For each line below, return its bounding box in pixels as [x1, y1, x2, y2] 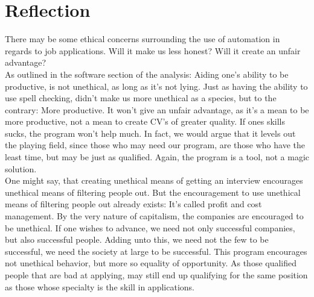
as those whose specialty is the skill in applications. [5, 280, 194, 293]
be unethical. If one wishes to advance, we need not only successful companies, [5, 221, 295, 234]
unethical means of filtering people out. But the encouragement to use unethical [5, 186, 301, 198]
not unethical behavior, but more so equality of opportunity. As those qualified [5, 257, 297, 269]
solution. [5, 162, 37, 175]
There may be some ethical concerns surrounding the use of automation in [5, 33, 280, 45]
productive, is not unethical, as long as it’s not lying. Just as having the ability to [5, 80, 308, 92]
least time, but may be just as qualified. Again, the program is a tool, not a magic [5, 151, 309, 163]
